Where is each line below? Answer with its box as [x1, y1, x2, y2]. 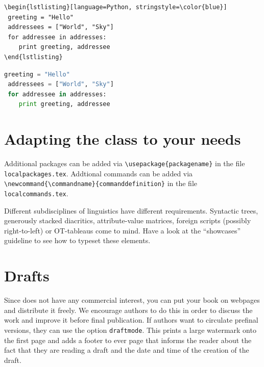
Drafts [4, 265, 50, 286]
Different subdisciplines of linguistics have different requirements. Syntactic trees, [4, 205, 258, 216]
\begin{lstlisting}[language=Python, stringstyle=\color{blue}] [4, 4, 227, 11]
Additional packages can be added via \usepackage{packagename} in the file [4, 158, 245, 169]
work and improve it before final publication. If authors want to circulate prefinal [4, 314, 258, 325]
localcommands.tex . [4, 188, 68, 199]
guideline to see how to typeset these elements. [4, 235, 151, 246]
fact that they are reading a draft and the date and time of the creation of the [4, 345, 249, 355]
